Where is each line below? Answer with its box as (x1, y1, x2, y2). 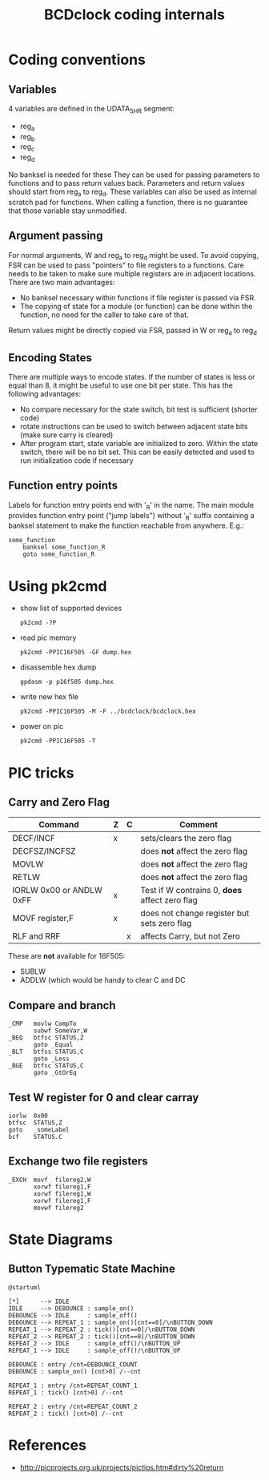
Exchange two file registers (8, 1155, 148, 1168)
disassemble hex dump (19, 662, 97, 672)
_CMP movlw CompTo (8, 1020, 78, 1028)
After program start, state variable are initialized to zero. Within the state (19, 439, 259, 448)
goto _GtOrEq (33, 1069, 78, 1077)
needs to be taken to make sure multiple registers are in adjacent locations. (8, 269, 256, 279)
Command (38, 819, 79, 830)
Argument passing (8, 229, 103, 243)
